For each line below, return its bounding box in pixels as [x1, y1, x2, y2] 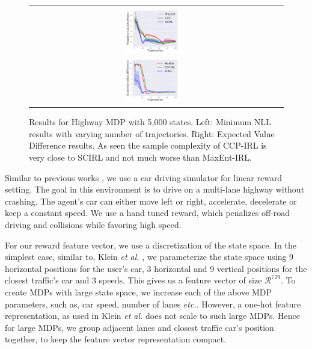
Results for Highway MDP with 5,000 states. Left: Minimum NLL [29, 116, 271, 128]
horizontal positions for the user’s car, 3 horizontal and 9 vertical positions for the [5, 262, 307, 274]
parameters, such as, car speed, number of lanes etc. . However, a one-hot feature [5, 297, 301, 310]
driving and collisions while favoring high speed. [5, 218, 182, 230]
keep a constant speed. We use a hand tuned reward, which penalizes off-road [5, 206, 290, 219]
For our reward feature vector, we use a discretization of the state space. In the [5, 238, 296, 251]
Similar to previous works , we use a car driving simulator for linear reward [5, 171, 283, 184]
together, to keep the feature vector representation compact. [5, 333, 227, 345]
